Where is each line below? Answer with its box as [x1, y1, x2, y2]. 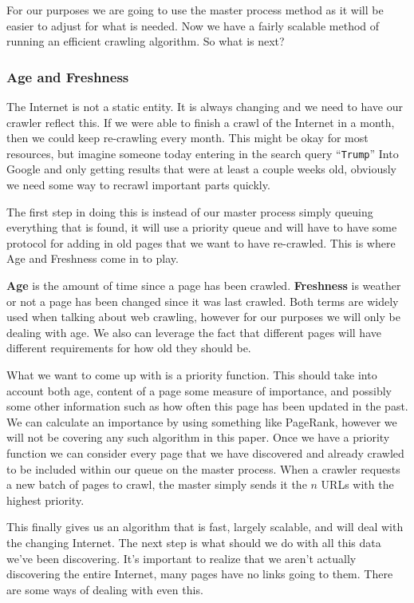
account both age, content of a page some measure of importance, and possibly [6, 382, 392, 399]
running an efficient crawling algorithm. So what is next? [6, 33, 285, 50]
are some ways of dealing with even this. [6, 581, 203, 597]
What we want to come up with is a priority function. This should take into [6, 366, 377, 383]
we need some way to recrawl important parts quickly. [6, 177, 270, 193]
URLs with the [321, 476, 394, 493]
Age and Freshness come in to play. [6, 250, 179, 267]
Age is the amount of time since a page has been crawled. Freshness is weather [6, 277, 401, 293]
